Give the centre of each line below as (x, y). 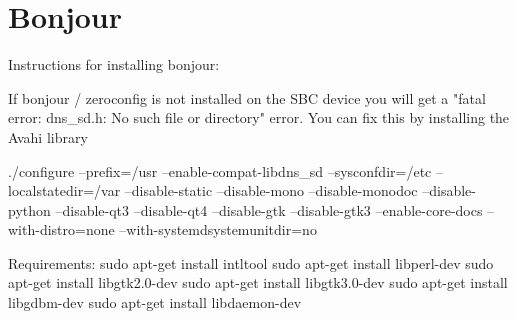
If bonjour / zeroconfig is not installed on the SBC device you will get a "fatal (247, 97)
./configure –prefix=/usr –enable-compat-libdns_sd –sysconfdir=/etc (220, 170)
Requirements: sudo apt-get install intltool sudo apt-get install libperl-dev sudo (251, 262)
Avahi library (48, 136)
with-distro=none (61, 229)
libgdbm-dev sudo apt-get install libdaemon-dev (155, 302)
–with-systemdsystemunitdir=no (218, 229)
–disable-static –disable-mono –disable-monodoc (271, 190)
